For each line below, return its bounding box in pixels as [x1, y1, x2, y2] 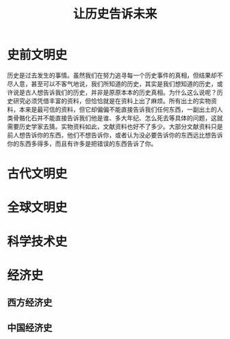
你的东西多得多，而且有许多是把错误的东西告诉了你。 [7, 139, 157, 148]
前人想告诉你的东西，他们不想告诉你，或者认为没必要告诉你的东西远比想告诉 [7, 131, 223, 139]
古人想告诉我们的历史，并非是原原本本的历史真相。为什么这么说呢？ [25, 88, 217, 96]
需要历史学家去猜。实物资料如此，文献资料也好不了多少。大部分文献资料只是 [7, 122, 223, 131]
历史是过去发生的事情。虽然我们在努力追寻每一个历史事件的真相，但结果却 [7, 71, 217, 79]
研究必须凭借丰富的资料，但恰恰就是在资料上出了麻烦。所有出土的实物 [12, 96, 211, 105]
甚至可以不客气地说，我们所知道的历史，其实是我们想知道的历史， [30, 79, 217, 87]
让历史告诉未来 [73, 6, 157, 22]
